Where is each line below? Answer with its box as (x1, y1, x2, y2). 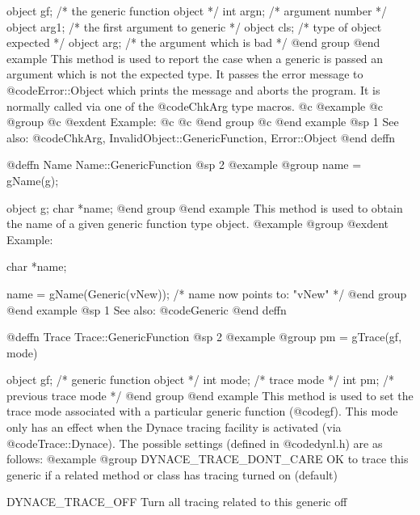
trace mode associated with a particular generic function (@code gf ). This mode (6, 403, 398, 420)
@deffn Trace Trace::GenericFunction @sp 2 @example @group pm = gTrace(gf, (6, 328, 402, 345)
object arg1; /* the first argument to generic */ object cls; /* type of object (6, 18, 382, 35)
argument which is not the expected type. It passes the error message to (6, 65, 363, 82)
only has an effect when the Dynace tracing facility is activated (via (6, 419, 342, 436)
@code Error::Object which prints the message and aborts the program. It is (6, 81, 380, 98)
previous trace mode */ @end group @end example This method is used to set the (6, 386, 414, 403)
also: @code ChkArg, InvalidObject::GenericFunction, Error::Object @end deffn (6, 129, 396, 146)
